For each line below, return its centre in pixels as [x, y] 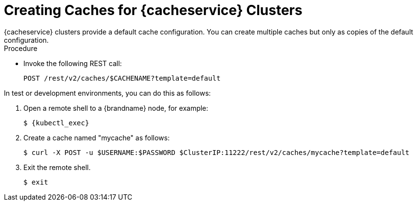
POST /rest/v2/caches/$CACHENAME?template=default [122, 78]
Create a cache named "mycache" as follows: [97, 137]
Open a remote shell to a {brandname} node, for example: [116, 108]
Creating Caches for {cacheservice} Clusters [153, 10]
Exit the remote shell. [57, 167]
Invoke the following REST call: [73, 63]
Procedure [21, 48]
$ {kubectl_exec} [56, 123]
